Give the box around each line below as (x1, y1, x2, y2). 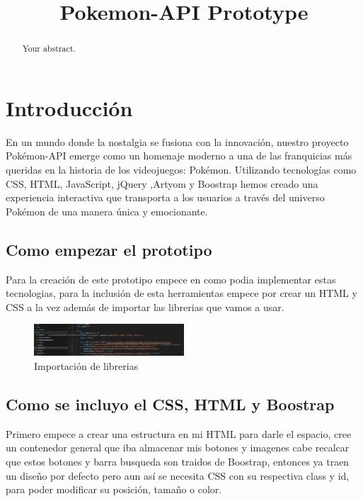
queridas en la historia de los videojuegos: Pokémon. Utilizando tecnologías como (6, 162, 357, 176)
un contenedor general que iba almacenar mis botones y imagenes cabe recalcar (6, 440, 350, 455)
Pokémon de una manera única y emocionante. (6, 203, 208, 218)
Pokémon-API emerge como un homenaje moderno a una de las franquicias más (6, 148, 352, 163)
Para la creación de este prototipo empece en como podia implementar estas (6, 271, 336, 286)
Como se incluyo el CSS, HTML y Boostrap (6, 393, 335, 415)
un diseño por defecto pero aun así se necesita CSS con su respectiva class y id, (6, 468, 350, 483)
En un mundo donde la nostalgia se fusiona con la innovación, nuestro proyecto (6, 134, 349, 149)
